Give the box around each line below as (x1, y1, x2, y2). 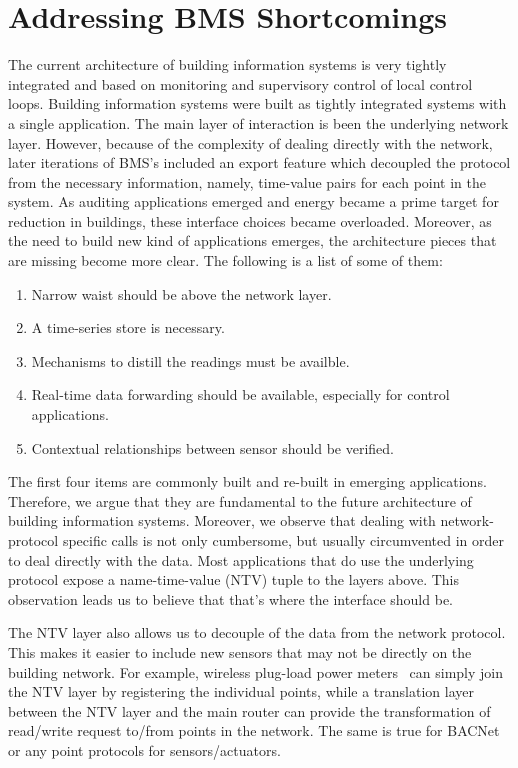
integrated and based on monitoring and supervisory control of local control (8, 73, 473, 94)
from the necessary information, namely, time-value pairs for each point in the (8, 171, 486, 192)
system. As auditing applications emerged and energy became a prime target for (8, 191, 499, 212)
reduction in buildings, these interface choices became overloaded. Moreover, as (8, 210, 492, 231)
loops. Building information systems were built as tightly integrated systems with (8, 93, 507, 114)
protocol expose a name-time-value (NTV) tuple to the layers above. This (8, 569, 459, 590)
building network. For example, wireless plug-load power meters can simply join (8, 661, 503, 682)
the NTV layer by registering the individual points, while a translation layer (8, 681, 474, 702)
